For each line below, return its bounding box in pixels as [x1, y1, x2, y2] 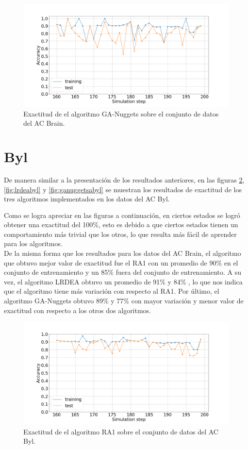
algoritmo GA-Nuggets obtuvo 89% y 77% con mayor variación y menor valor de [4, 296, 244, 306]
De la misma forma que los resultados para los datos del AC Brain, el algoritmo [4, 248, 241, 258]
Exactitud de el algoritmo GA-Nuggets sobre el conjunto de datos [23, 108, 219, 118]
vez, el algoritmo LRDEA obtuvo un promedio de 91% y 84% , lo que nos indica [4, 276, 243, 286]
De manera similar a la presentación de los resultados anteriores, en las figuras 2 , [4, 174, 245, 184]
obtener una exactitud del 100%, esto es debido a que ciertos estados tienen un [4, 219, 238, 230]
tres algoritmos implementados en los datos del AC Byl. [4, 194, 170, 204]
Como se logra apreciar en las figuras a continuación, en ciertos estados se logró [4, 210, 240, 220]
